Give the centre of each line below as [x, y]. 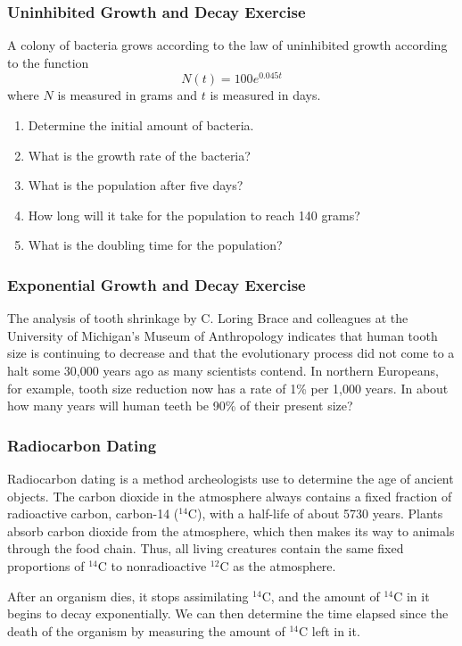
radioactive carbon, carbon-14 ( [93, 513]
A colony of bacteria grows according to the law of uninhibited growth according [227, 45]
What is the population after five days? [136, 185]
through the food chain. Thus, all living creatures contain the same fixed [206, 548]
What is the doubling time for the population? [155, 245]
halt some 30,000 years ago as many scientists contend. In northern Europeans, [223, 371]
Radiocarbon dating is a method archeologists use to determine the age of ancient [231, 479]
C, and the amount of [321, 596]
